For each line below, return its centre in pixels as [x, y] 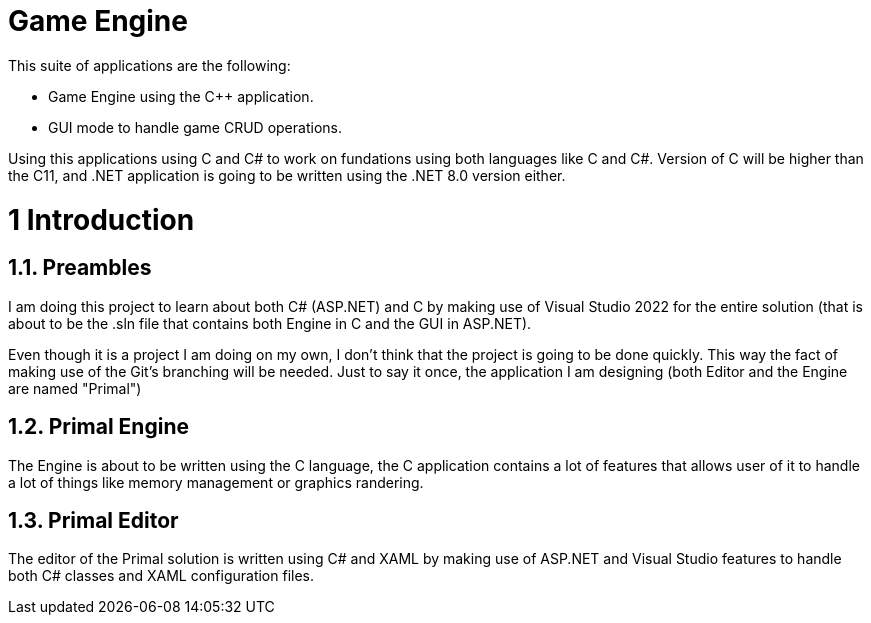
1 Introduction [101, 219]
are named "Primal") [75, 388]
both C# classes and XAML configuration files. [161, 576]
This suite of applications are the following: [149, 65]
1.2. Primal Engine [98, 427]
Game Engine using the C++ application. [181, 96]
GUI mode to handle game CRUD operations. [195, 127]
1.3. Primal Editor [93, 520]
